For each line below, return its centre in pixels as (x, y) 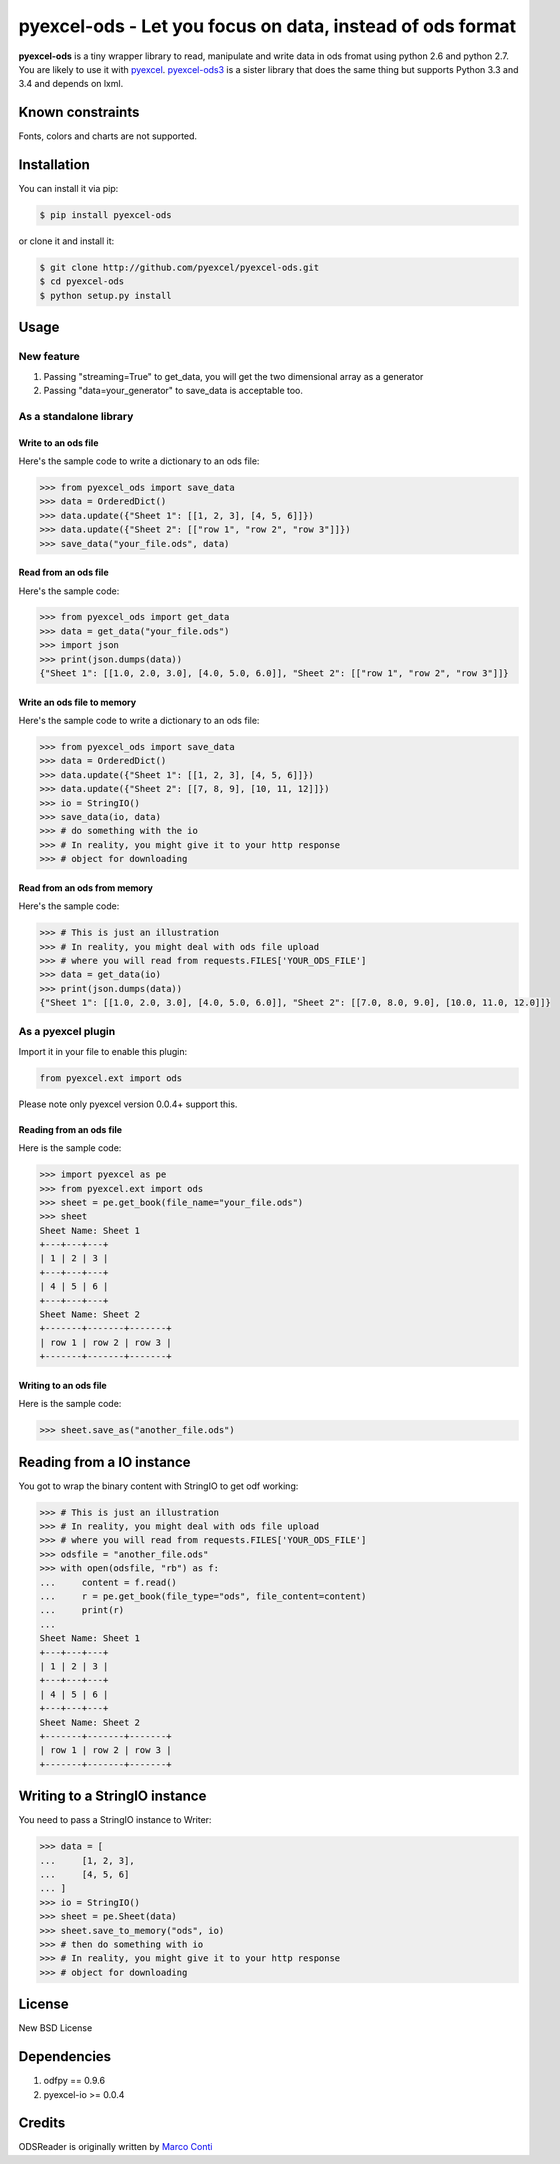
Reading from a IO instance (104, 1461)
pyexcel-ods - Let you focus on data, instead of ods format (267, 26)
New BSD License (55, 2028)
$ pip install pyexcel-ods (105, 215)
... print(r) (82, 1610)
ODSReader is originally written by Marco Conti (115, 2147)
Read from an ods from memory (86, 887)
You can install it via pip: (68, 189)
